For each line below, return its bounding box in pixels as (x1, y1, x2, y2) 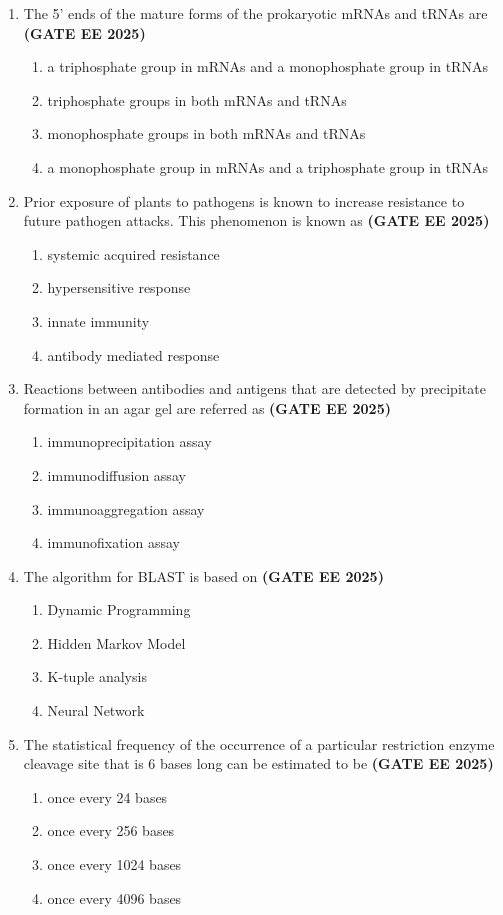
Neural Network (47, 700, 145, 721)
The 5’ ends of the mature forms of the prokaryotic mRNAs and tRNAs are (23, 3, 488, 23)
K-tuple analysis (47, 666, 147, 687)
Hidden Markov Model (47, 632, 186, 653)
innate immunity (47, 310, 150, 331)
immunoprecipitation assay (47, 431, 212, 452)
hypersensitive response (47, 277, 191, 298)
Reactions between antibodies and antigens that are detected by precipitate (23, 378, 486, 399)
